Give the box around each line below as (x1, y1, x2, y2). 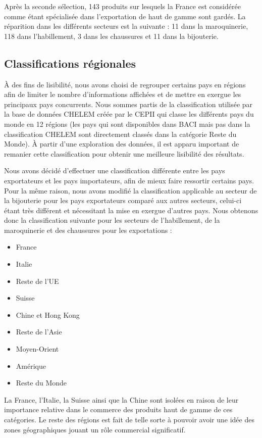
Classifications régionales (4, 55, 136, 71)
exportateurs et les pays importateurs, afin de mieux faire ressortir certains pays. (4, 175, 254, 185)
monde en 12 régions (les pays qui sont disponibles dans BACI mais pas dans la (4, 118, 250, 129)
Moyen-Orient (16, 344, 59, 354)
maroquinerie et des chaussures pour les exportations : (4, 224, 172, 235)
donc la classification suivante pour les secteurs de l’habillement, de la (4, 215, 220, 225)
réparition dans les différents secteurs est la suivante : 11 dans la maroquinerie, (4, 21, 248, 31)
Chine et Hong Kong (16, 309, 80, 320)
